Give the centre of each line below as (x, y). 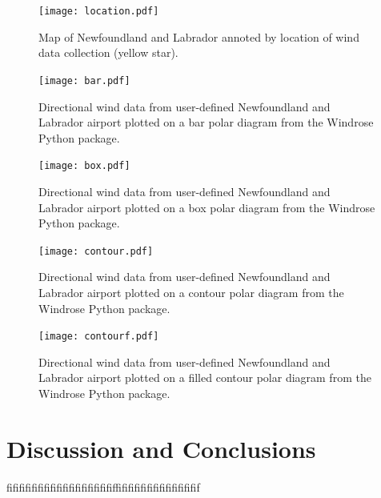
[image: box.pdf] (84, 166)
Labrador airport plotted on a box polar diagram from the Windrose (207, 207)
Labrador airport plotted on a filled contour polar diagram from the (205, 378)
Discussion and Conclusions (161, 448)
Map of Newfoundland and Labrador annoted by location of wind (199, 36)
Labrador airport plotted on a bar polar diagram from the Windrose (206, 122)
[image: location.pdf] (99, 11)
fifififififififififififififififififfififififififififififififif (103, 486)
